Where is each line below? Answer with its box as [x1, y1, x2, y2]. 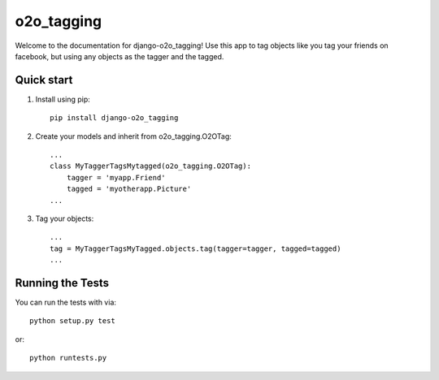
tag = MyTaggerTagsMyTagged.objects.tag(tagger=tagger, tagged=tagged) [50, 244, 341, 253]
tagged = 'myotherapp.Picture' [66, 184, 192, 194]
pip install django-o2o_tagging [50, 114, 179, 123]
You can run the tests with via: [15, 297, 117, 308]
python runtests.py [29, 353, 107, 363]
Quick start [15, 73, 73, 87]
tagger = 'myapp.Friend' [66, 173, 166, 182]
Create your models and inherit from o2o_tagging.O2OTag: [35, 131, 232, 141]
